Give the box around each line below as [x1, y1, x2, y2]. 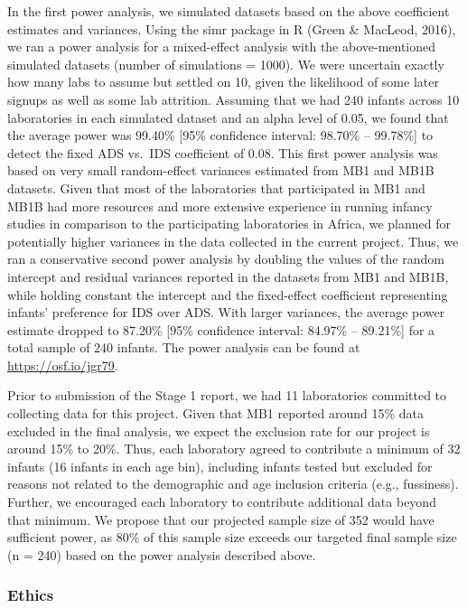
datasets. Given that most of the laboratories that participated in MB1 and [7, 178, 425, 197]
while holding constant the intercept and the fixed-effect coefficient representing [7, 285, 448, 304]
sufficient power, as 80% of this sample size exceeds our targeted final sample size [7, 528, 457, 547]
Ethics [7, 584, 54, 606]
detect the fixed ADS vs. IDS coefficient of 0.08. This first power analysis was [7, 143, 438, 162]
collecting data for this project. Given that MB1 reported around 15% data [7, 404, 425, 423]
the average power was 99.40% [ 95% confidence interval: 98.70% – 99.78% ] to [7, 126, 434, 145]
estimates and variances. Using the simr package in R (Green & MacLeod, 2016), [7, 19, 456, 38]
